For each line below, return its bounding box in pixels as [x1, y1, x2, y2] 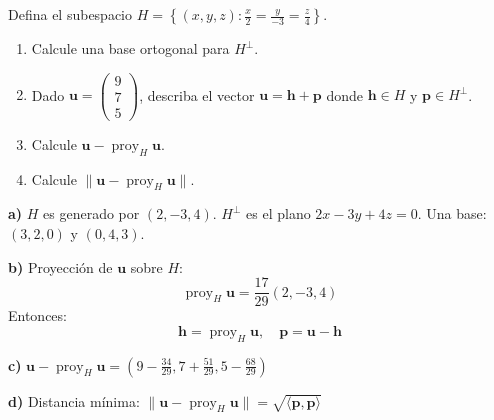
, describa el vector [139, 84, 255, 105]
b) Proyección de [8, 256, 113, 277]
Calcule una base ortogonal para [31, 38, 230, 58]
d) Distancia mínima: [8, 390, 140, 411]
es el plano [246, 203, 311, 224]
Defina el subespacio [8, 4, 133, 24]
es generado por [43, 203, 140, 224]
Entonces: [8, 305, 67, 326]
